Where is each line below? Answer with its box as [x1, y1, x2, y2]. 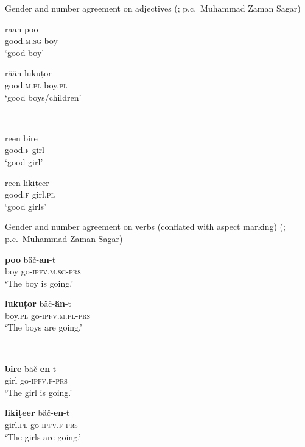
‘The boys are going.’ [5, 321, 82, 334]
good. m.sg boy [5, 34, 58, 47]
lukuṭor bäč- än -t [5, 297, 72, 310]
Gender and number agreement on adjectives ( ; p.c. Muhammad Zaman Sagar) [5, 2, 301, 14]
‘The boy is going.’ [5, 276, 74, 289]
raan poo [5, 22, 38, 35]
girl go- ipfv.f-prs [5, 374, 68, 387]
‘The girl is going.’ [5, 385, 72, 398]
